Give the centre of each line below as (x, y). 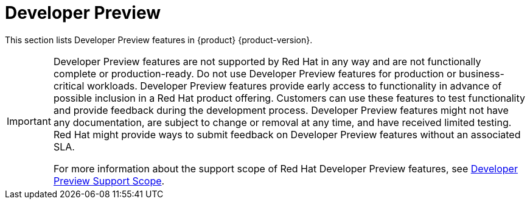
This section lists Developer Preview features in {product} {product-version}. (159, 40)
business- (482, 73)
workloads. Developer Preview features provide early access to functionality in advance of (294, 86)
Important (29, 121)
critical (69, 86)
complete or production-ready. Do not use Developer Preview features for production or (255, 73)
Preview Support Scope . (109, 181)
